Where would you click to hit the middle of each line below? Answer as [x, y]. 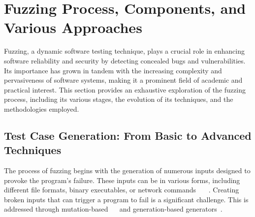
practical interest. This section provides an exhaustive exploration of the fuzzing [125, 89]
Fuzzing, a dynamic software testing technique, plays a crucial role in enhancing [124, 51]
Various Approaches [73, 27]
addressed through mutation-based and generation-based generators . [113, 209]
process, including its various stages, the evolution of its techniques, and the [119, 99]
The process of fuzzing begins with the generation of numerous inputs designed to [127, 170]
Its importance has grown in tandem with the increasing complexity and [113, 70]
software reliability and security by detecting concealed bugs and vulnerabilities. [125, 60]
